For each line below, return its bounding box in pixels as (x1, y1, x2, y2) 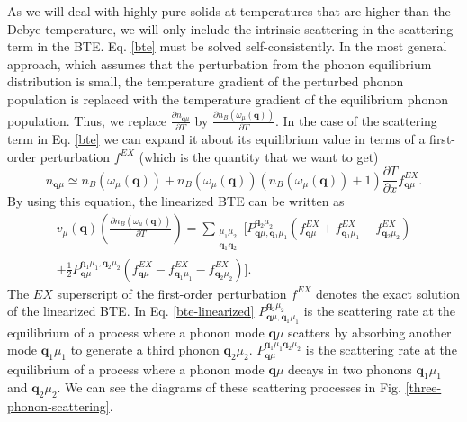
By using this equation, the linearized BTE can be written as (7, 192, 345, 211)
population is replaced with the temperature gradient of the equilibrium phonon (7, 89, 448, 108)
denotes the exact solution (316, 283, 460, 302)
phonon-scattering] (7, 397, 110, 416)
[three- (405, 378, 442, 397)
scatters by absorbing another (288, 322, 452, 341)
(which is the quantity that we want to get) (139, 147, 379, 166)
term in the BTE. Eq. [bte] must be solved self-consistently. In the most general (7, 37, 447, 56)
